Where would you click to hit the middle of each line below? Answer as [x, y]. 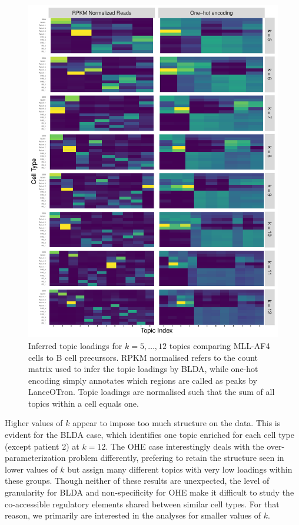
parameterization [35, 458]
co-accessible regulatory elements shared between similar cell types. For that [142, 504]
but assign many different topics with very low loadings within [180, 469]
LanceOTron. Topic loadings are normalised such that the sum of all [152, 392]
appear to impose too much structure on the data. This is [177, 423]
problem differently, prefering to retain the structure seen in [176, 458]
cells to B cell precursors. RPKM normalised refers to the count [143, 357]
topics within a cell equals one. [84, 403]
